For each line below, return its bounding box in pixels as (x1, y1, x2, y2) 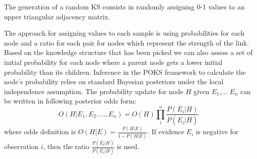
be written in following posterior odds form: (4, 96, 136, 106)
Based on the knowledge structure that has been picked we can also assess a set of (4, 47, 253, 57)
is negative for (196, 126, 239, 137)
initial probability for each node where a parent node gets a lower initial (4, 56, 222, 67)
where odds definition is (4, 126, 76, 137)
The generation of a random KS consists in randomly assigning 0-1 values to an (4, 1, 245, 11)
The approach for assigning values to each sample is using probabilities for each (4, 28, 245, 38)
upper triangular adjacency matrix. (4, 11, 110, 21)
